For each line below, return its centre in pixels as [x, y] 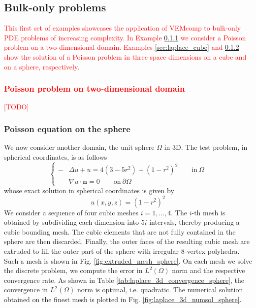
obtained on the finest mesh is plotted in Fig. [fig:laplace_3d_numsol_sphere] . [123, 299]
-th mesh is [208, 212]
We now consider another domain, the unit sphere [79, 147]
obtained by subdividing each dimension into [71, 222]
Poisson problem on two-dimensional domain [95, 88]
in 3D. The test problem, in [206, 147]
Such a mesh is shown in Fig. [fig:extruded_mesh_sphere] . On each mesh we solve [128, 260]
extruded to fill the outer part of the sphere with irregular [92, 251]
